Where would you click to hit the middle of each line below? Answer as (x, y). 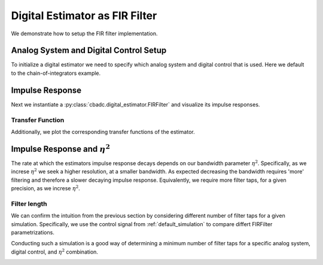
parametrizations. (33, 232)
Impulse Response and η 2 (61, 148)
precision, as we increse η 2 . (45, 188)
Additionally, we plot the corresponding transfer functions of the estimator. (103, 132)
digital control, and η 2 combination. (55, 252)
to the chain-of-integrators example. (56, 73)
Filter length (29, 203)
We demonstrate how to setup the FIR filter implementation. (84, 33)
